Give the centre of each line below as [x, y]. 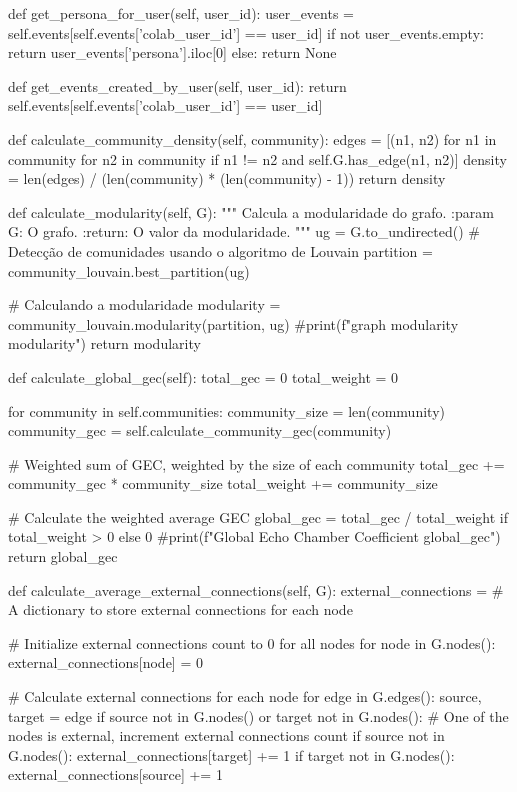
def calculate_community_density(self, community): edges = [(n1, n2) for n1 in [252, 138]
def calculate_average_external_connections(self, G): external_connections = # [256, 589]
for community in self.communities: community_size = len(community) [226, 410]
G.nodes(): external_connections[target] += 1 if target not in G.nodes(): [231, 754]
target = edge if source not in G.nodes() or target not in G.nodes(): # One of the [258, 715]
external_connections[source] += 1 [115, 774]
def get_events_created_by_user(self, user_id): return [177, 85]
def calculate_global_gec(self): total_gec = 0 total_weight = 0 [203, 376]
